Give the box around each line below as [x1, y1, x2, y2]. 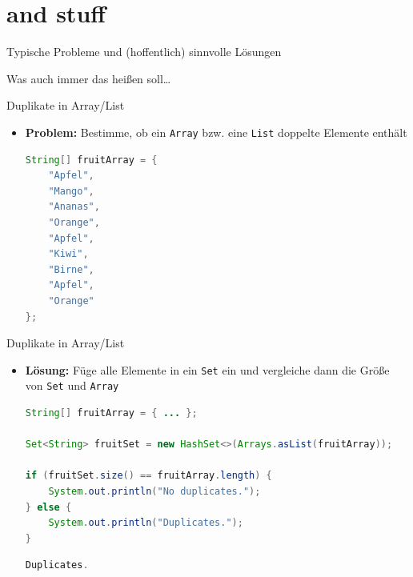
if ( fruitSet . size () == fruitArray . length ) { [25, 470, 272, 482]
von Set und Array [25, 377, 119, 394]
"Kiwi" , [48, 248, 89, 260]
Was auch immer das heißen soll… [6, 70, 171, 86]
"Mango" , [48, 185, 94, 197]
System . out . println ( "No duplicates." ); [48, 485, 261, 497]
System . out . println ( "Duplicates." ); [48, 517, 243, 529]
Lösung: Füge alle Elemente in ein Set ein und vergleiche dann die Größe [25, 361, 390, 378]
